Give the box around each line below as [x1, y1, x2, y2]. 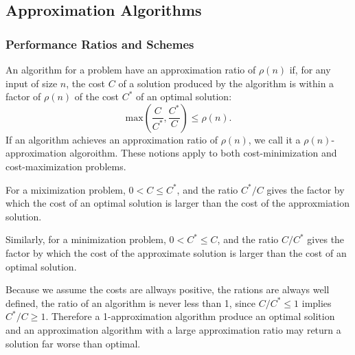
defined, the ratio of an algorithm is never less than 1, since [5, 295, 256, 310]
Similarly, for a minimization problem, [5, 232, 166, 247]
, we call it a [248, 132, 301, 146]
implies [301, 295, 332, 310]
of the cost [74, 89, 119, 104]
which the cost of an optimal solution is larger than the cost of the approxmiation [5, 196, 350, 210]
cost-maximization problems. [5, 159, 126, 173]
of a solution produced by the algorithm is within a [118, 76, 334, 90]
